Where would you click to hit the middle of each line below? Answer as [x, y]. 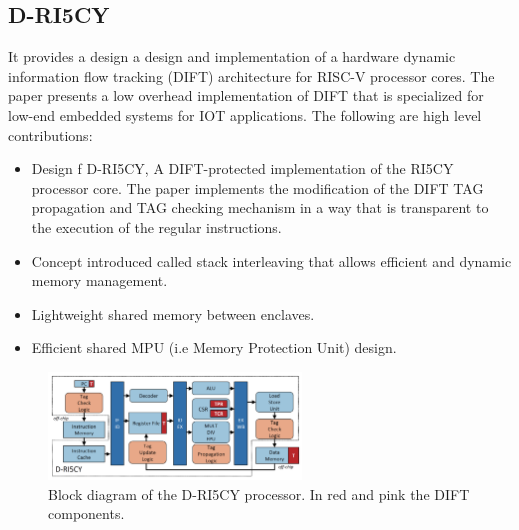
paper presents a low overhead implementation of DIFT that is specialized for [246, 95]
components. [86, 513]
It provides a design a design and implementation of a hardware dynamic [232, 56]
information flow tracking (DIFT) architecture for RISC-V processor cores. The [251, 75]
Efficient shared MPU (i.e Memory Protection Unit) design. [214, 347]
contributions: [50, 134]
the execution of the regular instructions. [156, 226]
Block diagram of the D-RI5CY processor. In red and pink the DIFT [259, 493]
